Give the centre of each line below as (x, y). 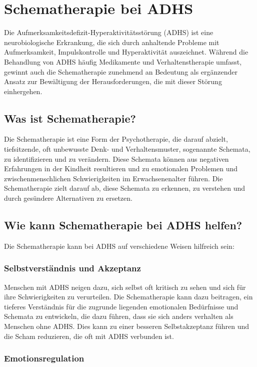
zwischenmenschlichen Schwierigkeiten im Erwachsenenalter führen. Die (113, 178)
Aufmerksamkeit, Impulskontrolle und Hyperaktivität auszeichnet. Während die (126, 52)
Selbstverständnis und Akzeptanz (72, 268)
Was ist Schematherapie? (70, 118)
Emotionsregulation (44, 358)
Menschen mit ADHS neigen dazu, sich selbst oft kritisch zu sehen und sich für (125, 287)
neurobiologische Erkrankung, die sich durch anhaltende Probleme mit (112, 42)
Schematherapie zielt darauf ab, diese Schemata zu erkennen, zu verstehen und (125, 188)
